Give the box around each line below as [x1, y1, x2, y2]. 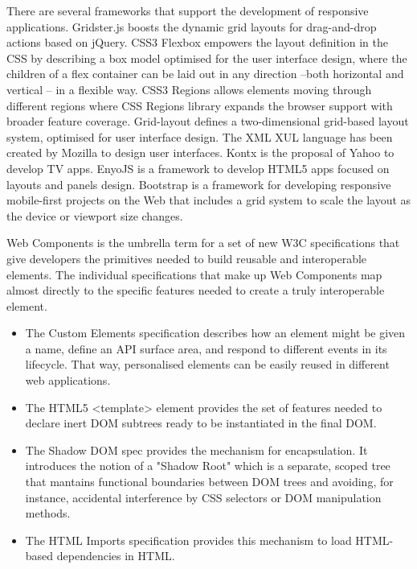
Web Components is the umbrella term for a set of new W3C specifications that [6, 234, 400, 251]
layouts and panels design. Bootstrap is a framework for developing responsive [6, 175, 391, 192]
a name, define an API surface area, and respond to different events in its [25, 340, 387, 357]
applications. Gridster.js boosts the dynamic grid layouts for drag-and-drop [6, 18, 377, 35]
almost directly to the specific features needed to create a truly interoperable [6, 282, 385, 299]
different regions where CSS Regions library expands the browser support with [6, 97, 393, 113]
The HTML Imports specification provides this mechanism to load [25, 531, 352, 548]
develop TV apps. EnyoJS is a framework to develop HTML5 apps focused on [6, 159, 390, 176]
